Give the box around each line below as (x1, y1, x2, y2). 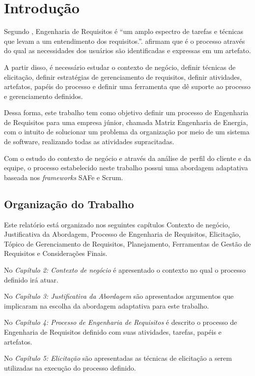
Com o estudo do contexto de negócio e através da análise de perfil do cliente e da (4, 153, 251, 163)
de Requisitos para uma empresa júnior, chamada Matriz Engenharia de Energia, (4, 117, 248, 127)
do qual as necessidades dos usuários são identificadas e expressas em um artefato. (4, 45, 251, 56)
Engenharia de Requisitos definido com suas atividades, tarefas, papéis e (4, 326, 222, 337)
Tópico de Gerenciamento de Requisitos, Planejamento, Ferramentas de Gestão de (4, 238, 251, 249)
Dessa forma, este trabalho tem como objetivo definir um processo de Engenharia (4, 107, 249, 118)
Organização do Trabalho (4, 196, 134, 211)
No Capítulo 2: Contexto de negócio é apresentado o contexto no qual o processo (4, 265, 246, 275)
